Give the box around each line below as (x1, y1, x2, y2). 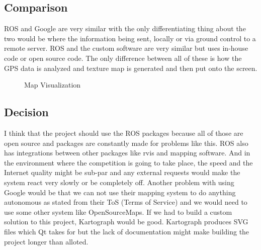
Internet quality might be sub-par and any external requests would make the (4, 167, 240, 178)
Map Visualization (24, 79, 81, 90)
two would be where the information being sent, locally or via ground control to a (4, 33, 256, 43)
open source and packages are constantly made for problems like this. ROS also (4, 137, 248, 148)
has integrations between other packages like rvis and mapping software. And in (4, 147, 250, 158)
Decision (4, 104, 49, 120)
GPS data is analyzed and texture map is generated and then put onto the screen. (4, 62, 257, 73)
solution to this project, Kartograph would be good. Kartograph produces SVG (4, 216, 248, 227)
